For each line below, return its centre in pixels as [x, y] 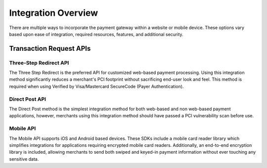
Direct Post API [28, 99]
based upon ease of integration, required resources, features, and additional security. [96, 34]
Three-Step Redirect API [39, 63]
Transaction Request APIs [50, 49]
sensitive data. [24, 159]
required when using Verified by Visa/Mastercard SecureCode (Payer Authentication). [96, 86]
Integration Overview [54, 13]
